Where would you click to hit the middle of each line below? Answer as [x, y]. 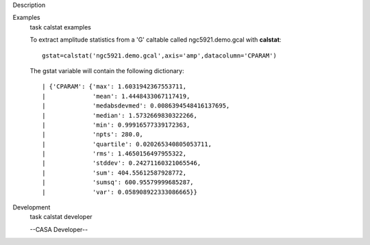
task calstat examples [61, 27]
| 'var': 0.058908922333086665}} [120, 192]
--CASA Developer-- [59, 229]
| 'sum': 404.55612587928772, [114, 172]
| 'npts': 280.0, [93, 134]
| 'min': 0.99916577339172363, [116, 125]
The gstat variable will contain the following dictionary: [107, 70]
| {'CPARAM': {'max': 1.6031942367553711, [114, 87]
